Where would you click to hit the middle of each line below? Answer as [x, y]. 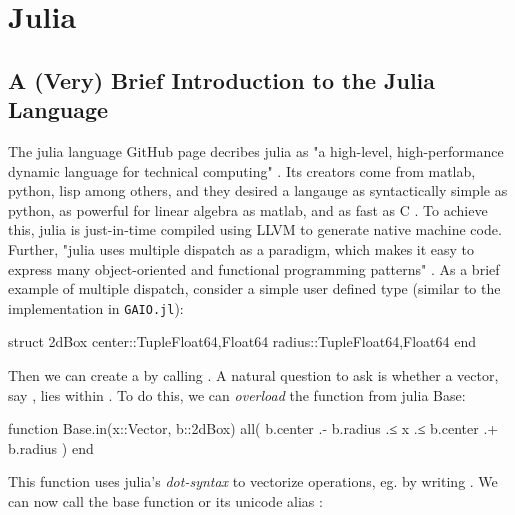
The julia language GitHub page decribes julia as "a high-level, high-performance [256, 150]
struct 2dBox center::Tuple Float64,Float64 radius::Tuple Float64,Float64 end [242, 341]
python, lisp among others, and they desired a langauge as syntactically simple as [258, 190]
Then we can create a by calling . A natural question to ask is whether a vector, [253, 374]
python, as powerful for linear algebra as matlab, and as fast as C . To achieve [248, 209]
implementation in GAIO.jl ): [96, 307]
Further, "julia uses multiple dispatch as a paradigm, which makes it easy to [241, 248]
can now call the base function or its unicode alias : [165, 500]
